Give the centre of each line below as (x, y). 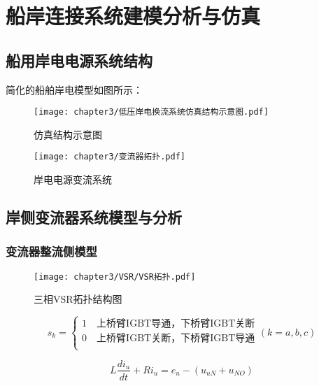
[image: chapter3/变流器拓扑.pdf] (109, 157)
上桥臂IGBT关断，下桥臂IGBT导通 (176, 339)
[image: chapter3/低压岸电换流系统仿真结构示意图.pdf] (151, 112)
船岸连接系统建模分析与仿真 (133, 16)
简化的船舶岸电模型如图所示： (74, 89)
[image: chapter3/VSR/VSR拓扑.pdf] (115, 277)
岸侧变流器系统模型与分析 (94, 217)
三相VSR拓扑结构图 (78, 299)
